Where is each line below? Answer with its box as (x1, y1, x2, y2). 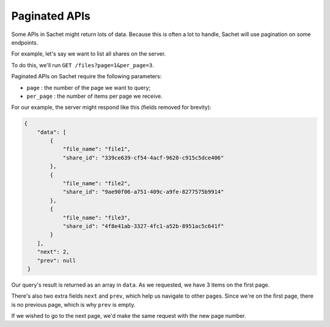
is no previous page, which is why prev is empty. (11, 301, 136, 308)
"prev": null (37, 257, 76, 264)
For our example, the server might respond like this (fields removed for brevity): (11, 104, 212, 111)
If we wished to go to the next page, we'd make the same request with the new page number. (11, 312, 246, 320)
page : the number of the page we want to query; (26, 84, 151, 91)
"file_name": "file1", (62, 145, 131, 153)
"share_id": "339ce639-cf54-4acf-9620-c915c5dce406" (62, 154, 224, 161)
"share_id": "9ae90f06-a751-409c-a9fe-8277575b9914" (62, 188, 224, 196)
